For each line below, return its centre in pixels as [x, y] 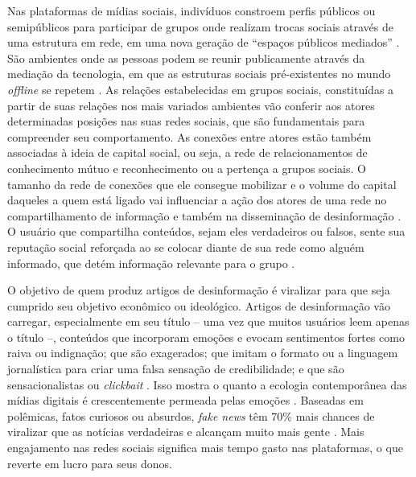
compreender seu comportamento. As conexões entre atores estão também [189, 136]
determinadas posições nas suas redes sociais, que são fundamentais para [186, 121]
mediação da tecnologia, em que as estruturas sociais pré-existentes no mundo [199, 74]
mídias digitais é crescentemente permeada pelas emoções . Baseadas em [185, 400]
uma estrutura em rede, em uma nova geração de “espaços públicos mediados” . [204, 42]
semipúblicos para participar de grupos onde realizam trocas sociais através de [200, 26]
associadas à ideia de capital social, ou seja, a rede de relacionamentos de [187, 152]
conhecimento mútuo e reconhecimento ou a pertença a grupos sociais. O [187, 168]
